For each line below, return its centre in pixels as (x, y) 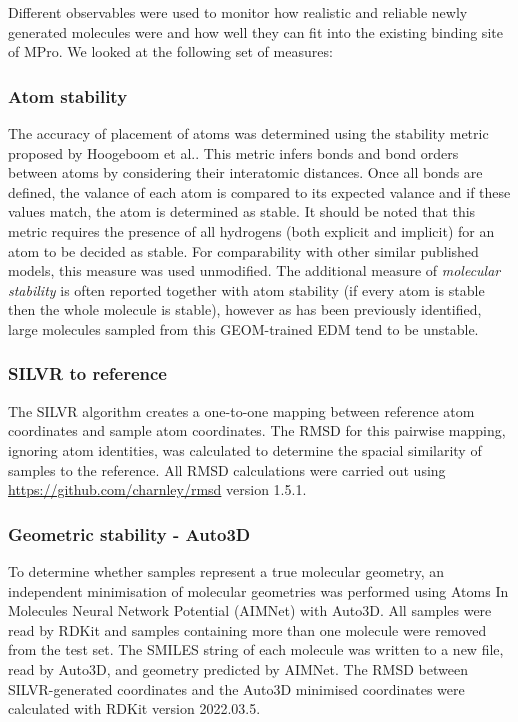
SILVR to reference (87, 373)
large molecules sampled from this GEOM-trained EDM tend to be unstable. (243, 328)
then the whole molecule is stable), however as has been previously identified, (245, 309)
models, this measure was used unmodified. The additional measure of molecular (254, 270)
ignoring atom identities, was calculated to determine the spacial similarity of (245, 449)
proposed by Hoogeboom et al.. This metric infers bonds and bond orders (233, 152)
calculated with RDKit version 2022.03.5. (134, 708)
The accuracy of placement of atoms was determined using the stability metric (248, 133)
